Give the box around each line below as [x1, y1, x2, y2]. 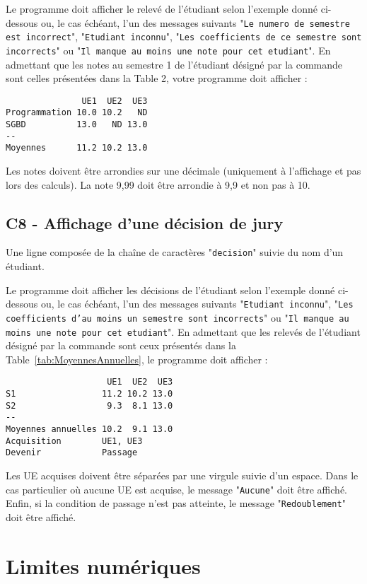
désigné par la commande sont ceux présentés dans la [6, 338, 236, 353]
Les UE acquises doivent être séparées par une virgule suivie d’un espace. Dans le [6, 468, 359, 483]
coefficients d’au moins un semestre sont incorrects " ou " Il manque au [6, 310, 349, 325]
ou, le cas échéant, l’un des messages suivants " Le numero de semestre [40, 15, 350, 30]
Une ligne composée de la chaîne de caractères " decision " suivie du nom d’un [6, 245, 344, 259]
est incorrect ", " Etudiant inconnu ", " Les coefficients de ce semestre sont [6, 29, 362, 44]
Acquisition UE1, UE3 [6, 436, 143, 446]
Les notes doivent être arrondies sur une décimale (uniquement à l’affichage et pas [6, 163, 361, 178]
